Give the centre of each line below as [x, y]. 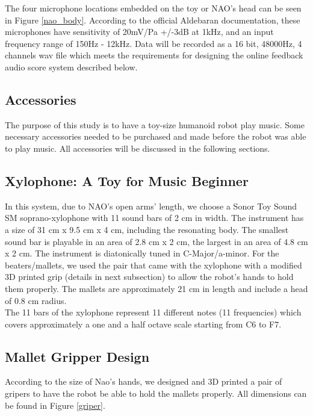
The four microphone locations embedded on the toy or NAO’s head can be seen [153, 8]
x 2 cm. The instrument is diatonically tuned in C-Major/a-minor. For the [142, 253]
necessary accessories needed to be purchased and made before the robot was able [156, 136]
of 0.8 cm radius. [36, 300]
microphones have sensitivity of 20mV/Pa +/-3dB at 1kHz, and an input [139, 32]
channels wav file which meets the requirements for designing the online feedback [154, 55]
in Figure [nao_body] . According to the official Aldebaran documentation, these [153, 20]
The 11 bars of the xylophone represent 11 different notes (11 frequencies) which [153, 312]
